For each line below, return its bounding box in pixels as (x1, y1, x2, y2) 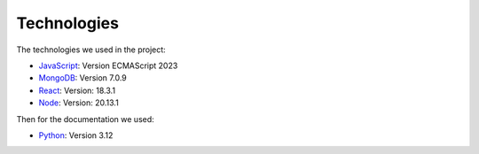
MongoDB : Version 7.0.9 (38, 73, 128, 83)
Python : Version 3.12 (38, 129, 114, 141)
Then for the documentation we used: (16, 113, 154, 124)
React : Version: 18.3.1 (38, 85, 115, 96)
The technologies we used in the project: (16, 44, 166, 55)
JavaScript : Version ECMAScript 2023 (38, 60, 178, 71)
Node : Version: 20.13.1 (38, 97, 119, 108)
